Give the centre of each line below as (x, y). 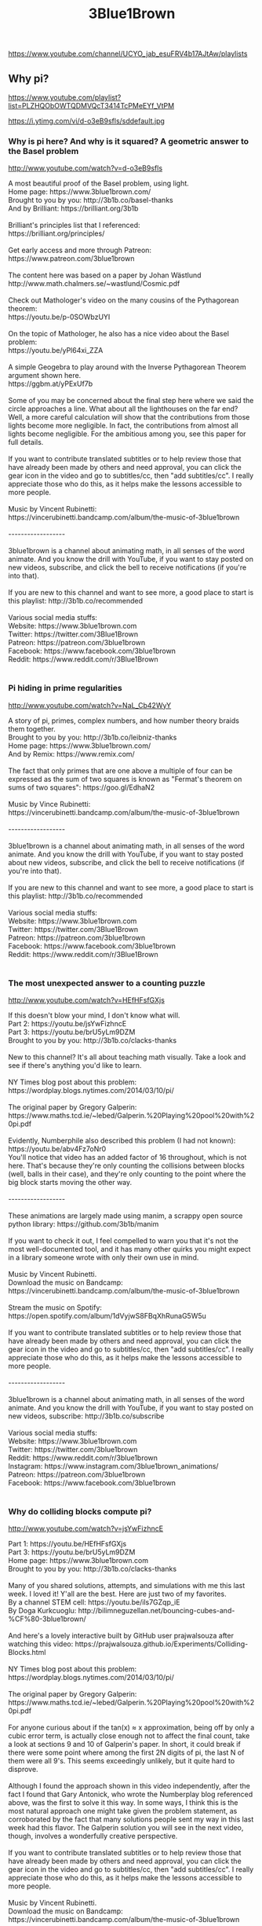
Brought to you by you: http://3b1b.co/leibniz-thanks (93, 737)
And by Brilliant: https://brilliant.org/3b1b (73, 208)
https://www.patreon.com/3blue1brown (71, 259)
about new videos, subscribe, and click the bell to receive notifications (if (126, 862)
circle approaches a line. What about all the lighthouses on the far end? (123, 409)
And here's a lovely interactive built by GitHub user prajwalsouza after (121, 1636)
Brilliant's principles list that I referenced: (74, 226)
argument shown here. (45, 376)
